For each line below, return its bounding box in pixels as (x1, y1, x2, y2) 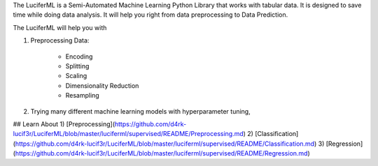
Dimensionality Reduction (65, 81, 139, 90)
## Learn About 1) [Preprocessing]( (13, 119, 115, 128)
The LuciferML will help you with (13, 23, 107, 31)
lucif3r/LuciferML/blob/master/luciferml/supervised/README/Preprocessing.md (13, 130, 244, 138)
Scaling (65, 72, 87, 80)
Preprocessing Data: (30, 36, 90, 45)
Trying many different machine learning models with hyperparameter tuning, (30, 107, 251, 115)
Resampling (65, 91, 99, 100)
